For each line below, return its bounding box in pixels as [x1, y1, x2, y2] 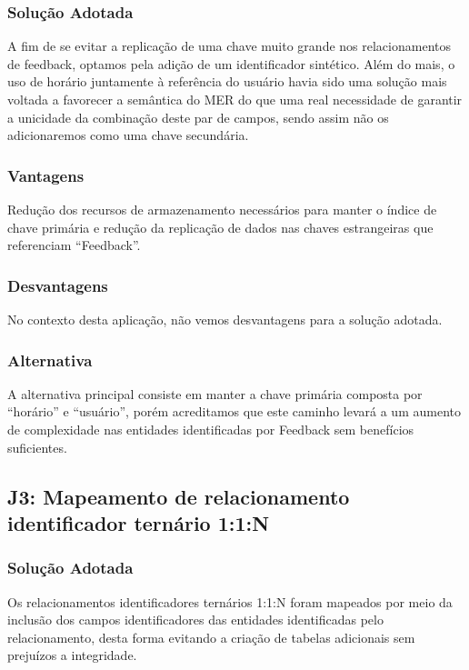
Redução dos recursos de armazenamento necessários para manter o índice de [7, 200, 437, 218]
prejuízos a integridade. [7, 645, 137, 665]
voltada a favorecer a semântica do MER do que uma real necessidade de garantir [7, 90, 463, 108]
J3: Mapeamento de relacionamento [7, 482, 350, 510]
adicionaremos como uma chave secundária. [7, 125, 249, 145]
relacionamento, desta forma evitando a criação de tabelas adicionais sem [7, 627, 415, 646]
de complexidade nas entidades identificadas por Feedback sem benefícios [7, 420, 414, 438]
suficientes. [7, 437, 67, 456]
